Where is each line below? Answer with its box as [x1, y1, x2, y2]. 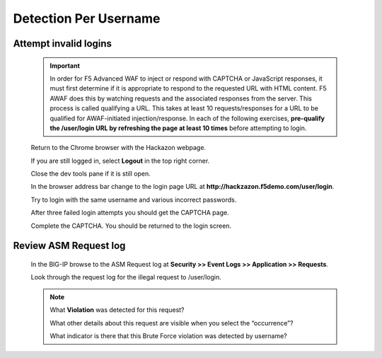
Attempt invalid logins [13, 37, 112, 50]
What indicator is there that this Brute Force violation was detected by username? [50, 332, 288, 340]
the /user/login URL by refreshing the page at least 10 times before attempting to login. [50, 124, 307, 132]
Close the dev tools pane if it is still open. [30, 170, 151, 178]
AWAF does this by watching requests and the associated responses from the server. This [50, 94, 313, 103]
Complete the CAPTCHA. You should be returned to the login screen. [30, 221, 232, 230]
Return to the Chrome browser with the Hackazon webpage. [30, 144, 207, 152]
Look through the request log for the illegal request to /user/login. [30, 273, 222, 282]
